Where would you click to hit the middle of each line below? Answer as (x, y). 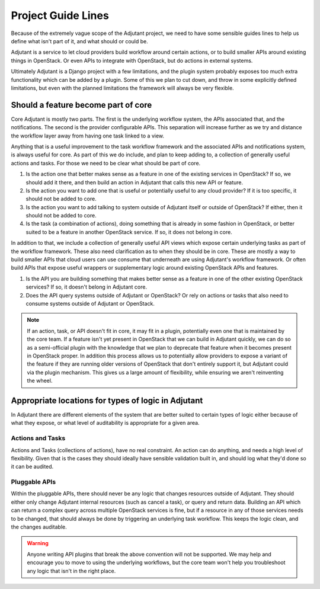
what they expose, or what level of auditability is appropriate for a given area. (105, 423)
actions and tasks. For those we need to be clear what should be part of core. (106, 163)
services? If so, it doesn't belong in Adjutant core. (87, 287)
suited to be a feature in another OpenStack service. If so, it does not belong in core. (129, 232)
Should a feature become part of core (81, 105)
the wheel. (40, 381)
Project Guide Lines (60, 15)
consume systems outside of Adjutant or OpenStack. (90, 303)
